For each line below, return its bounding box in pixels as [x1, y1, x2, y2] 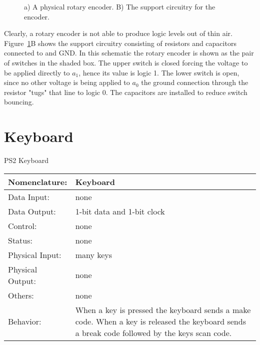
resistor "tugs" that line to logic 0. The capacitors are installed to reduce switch [4, 86, 247, 97]
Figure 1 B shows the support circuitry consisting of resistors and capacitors [4, 37, 236, 48]
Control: [8, 219, 37, 231]
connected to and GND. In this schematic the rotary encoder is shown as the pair [4, 47, 254, 58]
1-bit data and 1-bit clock [75, 205, 165, 217]
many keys [75, 248, 112, 260]
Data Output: [8, 205, 56, 217]
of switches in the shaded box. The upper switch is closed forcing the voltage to [4, 57, 248, 67]
